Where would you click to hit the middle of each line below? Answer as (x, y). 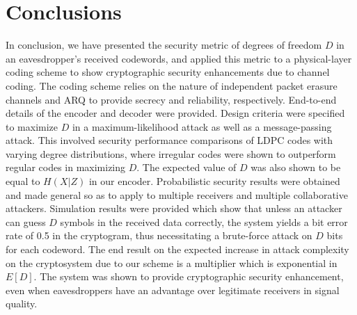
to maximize (32, 126)
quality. (22, 304)
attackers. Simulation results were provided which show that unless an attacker (174, 208)
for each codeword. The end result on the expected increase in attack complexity (177, 249)
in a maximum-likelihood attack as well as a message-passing (202, 126)
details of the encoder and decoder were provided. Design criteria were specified (175, 113)
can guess (26, 221)
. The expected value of (187, 167)
